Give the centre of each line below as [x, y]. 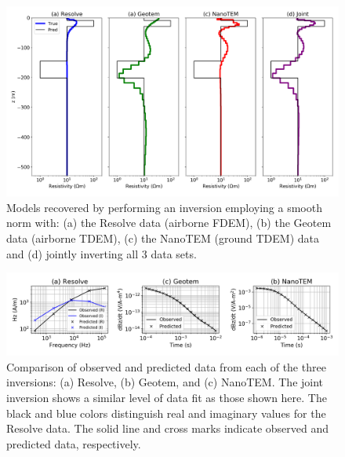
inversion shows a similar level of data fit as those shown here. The [167, 397]
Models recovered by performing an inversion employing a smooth [164, 207]
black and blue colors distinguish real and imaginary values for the [166, 413]
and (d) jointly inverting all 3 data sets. [102, 253]
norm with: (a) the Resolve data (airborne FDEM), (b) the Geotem [169, 223]
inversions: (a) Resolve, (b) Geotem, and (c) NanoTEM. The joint [165, 382]
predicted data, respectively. [74, 443]
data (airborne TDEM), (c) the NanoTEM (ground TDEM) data [163, 238]
